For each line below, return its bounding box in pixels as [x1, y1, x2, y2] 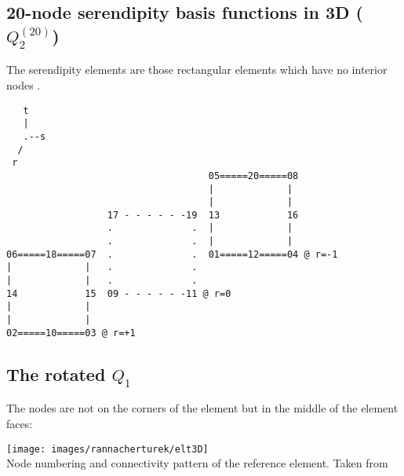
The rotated [6, 361, 106, 386]
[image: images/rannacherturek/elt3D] [6, 443, 209, 455]
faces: [6, 415, 33, 431]
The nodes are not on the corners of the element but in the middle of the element [6, 400, 399, 416]
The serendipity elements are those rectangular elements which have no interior [6, 61, 388, 78]
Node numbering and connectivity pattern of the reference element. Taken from [6, 455, 388, 471]
